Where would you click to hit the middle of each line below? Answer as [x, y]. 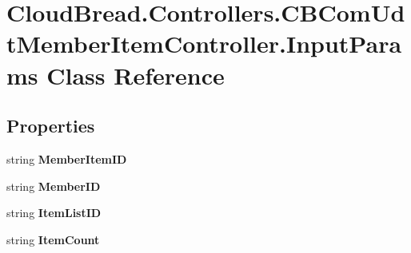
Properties [51, 126]
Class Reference [136, 75]
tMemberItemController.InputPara [204, 43]
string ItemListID [54, 213]
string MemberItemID [67, 158]
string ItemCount [53, 239]
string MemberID [54, 186]
